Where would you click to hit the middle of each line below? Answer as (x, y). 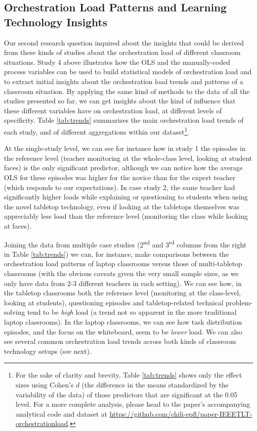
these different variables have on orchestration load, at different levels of (113, 110)
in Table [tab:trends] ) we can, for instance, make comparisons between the (116, 254)
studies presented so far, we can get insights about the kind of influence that (120, 101)
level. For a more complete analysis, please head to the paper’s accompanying (133, 404)
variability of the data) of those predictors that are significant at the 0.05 (127, 394)
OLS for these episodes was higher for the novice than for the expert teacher (120, 177)
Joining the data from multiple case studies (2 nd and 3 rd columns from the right (125, 243)
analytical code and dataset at (61, 413)
